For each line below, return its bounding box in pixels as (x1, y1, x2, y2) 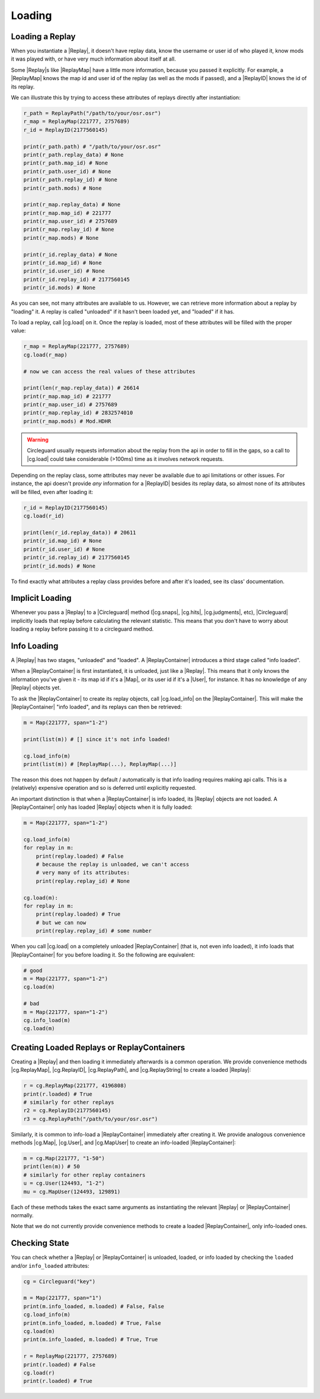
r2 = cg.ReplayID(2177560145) (23, 1107, 111, 1114)
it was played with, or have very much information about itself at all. (11, 55, 176, 62)
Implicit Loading (11, 593, 72, 603)
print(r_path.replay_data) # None (23, 151, 124, 158)
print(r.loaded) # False (23, 1361, 96, 1368)
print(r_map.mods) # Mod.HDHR (23, 417, 111, 425)
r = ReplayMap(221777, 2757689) (23, 1353, 118, 1360)
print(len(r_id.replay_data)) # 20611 (23, 529, 136, 536)
